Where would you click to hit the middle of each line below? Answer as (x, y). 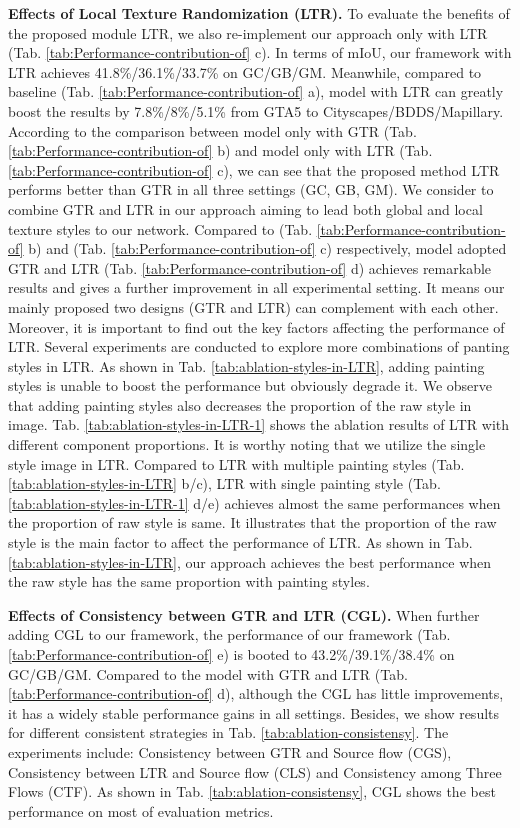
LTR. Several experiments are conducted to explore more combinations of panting (259, 346)
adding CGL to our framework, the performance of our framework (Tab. (229, 634)
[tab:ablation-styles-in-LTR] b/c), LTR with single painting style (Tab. (224, 483)
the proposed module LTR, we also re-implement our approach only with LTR (248, 32)
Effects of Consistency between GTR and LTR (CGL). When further (244, 614)
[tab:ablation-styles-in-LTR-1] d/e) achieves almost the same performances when (254, 502)
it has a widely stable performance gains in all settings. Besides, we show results (254, 712)
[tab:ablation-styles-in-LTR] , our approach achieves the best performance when (250, 561)
